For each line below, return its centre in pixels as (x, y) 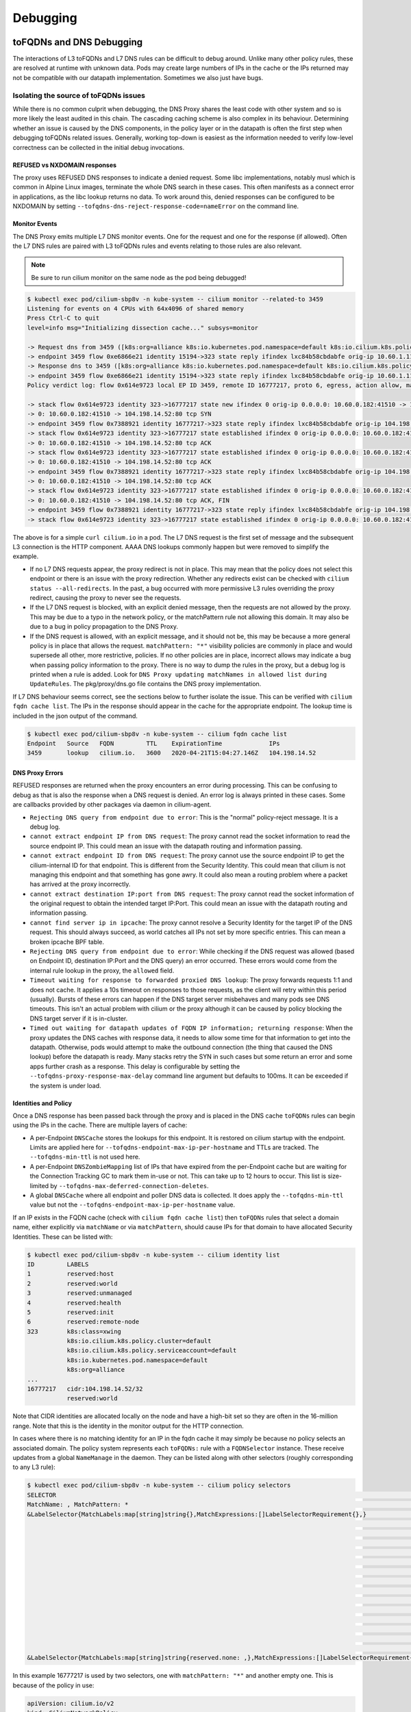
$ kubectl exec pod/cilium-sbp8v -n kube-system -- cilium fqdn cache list (157, 734)
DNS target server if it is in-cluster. (79, 1018)
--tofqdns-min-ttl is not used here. (85, 1157)
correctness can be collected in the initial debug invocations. (99, 147)
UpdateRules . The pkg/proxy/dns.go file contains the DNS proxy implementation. (146, 684)
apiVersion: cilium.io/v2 (71, 1703)
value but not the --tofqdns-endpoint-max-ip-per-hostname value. (133, 1205)
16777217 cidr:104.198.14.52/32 (85, 1389)
